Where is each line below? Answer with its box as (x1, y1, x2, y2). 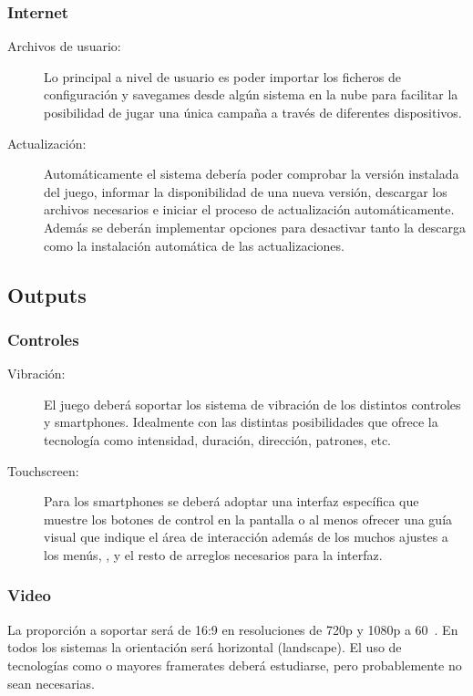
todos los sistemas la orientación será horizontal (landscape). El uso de (7, 638, 402, 657)
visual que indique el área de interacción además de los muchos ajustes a (44, 527, 448, 546)
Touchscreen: (7, 461, 79, 480)
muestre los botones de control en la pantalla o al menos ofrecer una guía (44, 509, 453, 528)
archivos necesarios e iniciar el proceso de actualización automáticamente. (44, 200, 455, 219)
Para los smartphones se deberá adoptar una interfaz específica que (44, 492, 419, 511)
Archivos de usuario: (7, 36, 121, 56)
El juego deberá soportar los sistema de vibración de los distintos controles (44, 394, 461, 413)
